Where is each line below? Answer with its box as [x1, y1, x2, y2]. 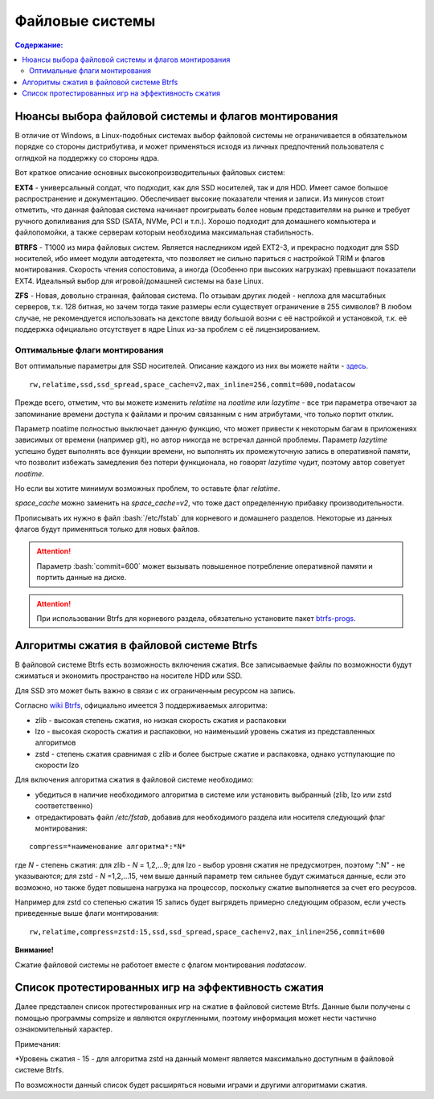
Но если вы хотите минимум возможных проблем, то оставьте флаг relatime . [14, 483, 280, 493]
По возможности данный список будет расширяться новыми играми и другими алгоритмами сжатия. [14, 1080, 367, 1089]
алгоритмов [35, 737, 76, 747]
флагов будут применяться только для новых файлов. [14, 525, 200, 534]
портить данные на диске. [36, 573, 127, 582]
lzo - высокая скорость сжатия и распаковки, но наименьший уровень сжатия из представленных [35, 726, 375, 736]
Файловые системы [14, 12, 156, 30]
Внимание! [14, 945, 54, 955]
